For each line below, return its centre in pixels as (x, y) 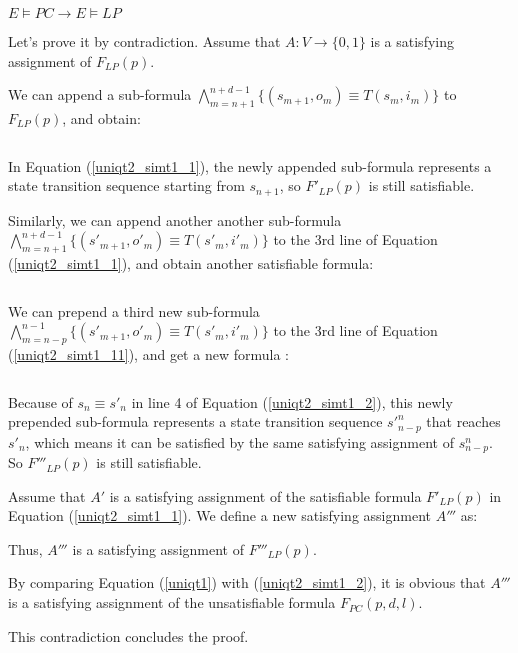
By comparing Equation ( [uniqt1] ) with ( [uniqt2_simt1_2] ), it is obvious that (247, 582)
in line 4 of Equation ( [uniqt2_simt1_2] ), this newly (292, 401)
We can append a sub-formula (100, 94)
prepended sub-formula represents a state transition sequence (195, 421)
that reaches (463, 421)
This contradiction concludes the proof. (128, 635)
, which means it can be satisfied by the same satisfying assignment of (239, 441)
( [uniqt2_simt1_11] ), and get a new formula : (148, 354)
